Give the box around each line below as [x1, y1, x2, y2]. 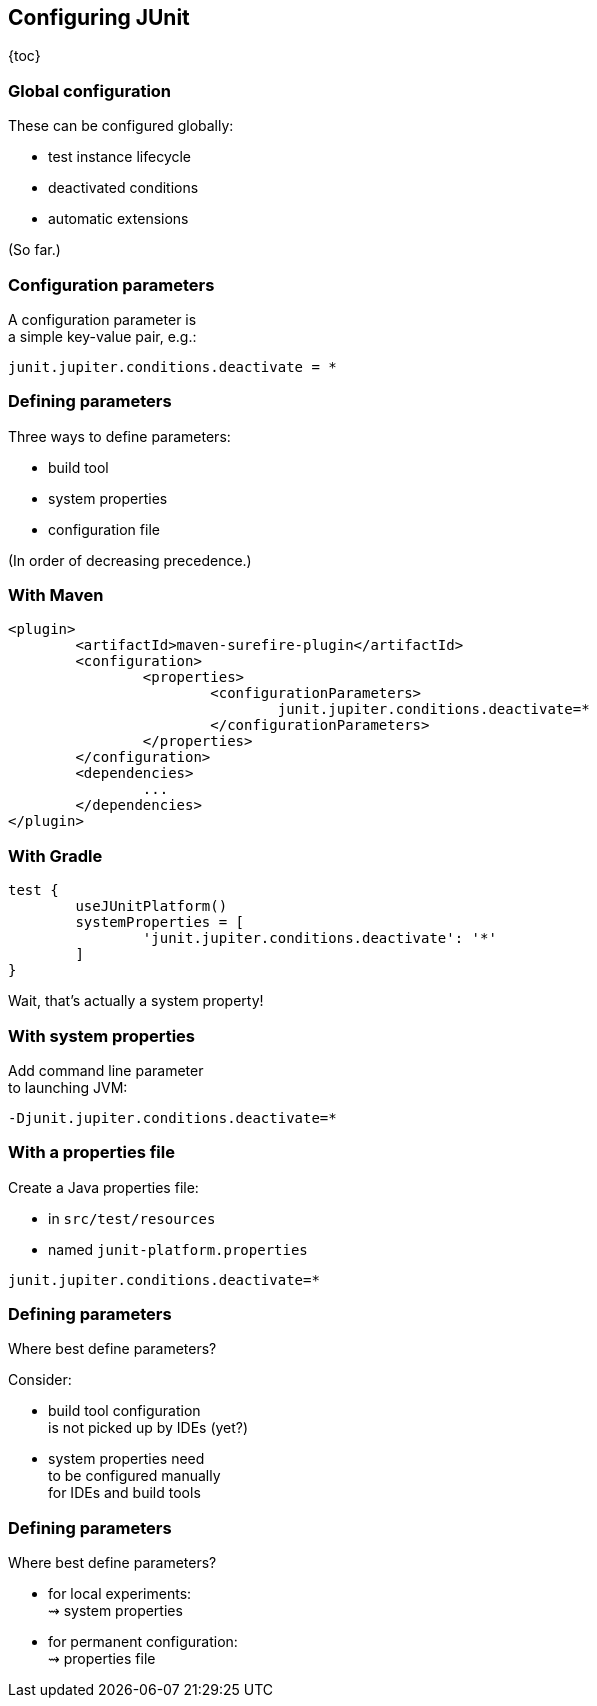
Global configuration [8, 80, 172, 101]
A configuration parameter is [8, 310, 197, 328]
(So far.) [8, 241, 61, 259]
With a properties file [8, 1142, 175, 1163]
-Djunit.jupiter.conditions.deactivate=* [8, 1109, 337, 1126]
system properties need [48, 1450, 205, 1468]
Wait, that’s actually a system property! [8, 992, 264, 1010]
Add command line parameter [8, 1061, 204, 1079]
